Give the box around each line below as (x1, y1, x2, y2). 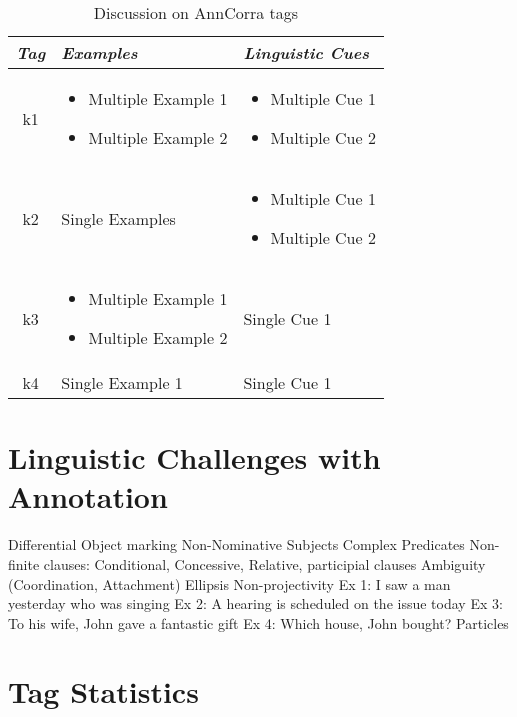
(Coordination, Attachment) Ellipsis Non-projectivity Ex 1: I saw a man (8, 573, 451, 594)
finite (8, 553, 40, 574)
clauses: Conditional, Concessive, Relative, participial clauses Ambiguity (43, 553, 486, 574)
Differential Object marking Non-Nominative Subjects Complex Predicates (8, 534, 465, 555)
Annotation (8, 476, 168, 517)
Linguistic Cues (243, 41, 370, 64)
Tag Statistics (8, 671, 199, 712)
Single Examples (61, 206, 176, 230)
